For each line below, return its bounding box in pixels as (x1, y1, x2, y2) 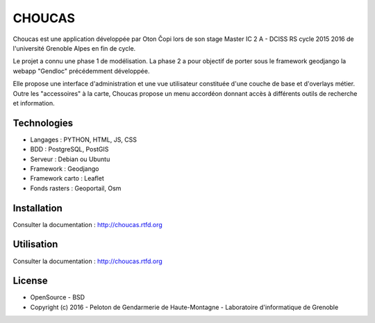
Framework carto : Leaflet (30, 174, 104, 183)
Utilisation (12, 238, 58, 250)
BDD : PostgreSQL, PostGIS (30, 145, 109, 154)
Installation (12, 202, 62, 214)
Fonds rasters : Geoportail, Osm (30, 184, 122, 192)
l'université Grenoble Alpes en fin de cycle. (12, 44, 136, 52)
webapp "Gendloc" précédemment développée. (12, 67, 150, 75)
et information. (12, 99, 55, 107)
